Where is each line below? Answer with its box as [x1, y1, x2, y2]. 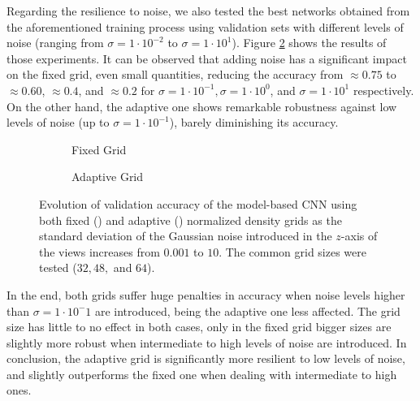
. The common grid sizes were [219, 243, 366, 260]
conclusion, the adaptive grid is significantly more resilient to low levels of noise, [6, 350, 405, 367]
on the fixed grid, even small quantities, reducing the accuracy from [6, 66, 344, 83]
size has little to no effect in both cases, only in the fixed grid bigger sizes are [6, 318, 392, 335]
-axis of [340, 227, 378, 244]
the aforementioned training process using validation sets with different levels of [6, 18, 404, 35]
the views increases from [39, 243, 160, 260]
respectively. [353, 81, 414, 98]
